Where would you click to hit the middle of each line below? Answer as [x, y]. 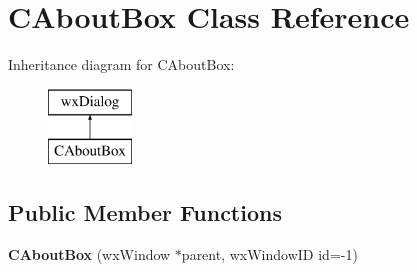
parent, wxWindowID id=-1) [269, 254]
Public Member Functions [145, 212]
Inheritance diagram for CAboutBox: [121, 64]
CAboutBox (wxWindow [89, 254]
